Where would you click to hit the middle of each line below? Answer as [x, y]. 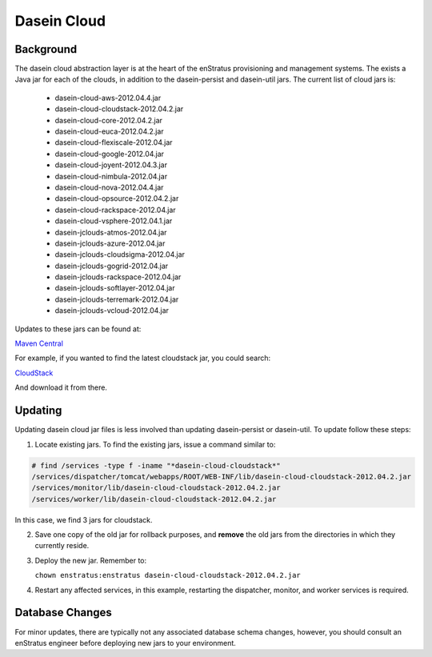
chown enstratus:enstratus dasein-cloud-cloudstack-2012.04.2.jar [168, 575]
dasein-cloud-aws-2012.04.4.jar [108, 98]
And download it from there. [61, 387]
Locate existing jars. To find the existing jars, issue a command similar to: [155, 444]
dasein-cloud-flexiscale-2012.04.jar [114, 142]
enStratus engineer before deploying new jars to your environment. [125, 643]
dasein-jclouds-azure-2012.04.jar [110, 243]
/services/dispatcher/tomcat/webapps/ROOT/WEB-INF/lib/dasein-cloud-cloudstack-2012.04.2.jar [222, 477]
